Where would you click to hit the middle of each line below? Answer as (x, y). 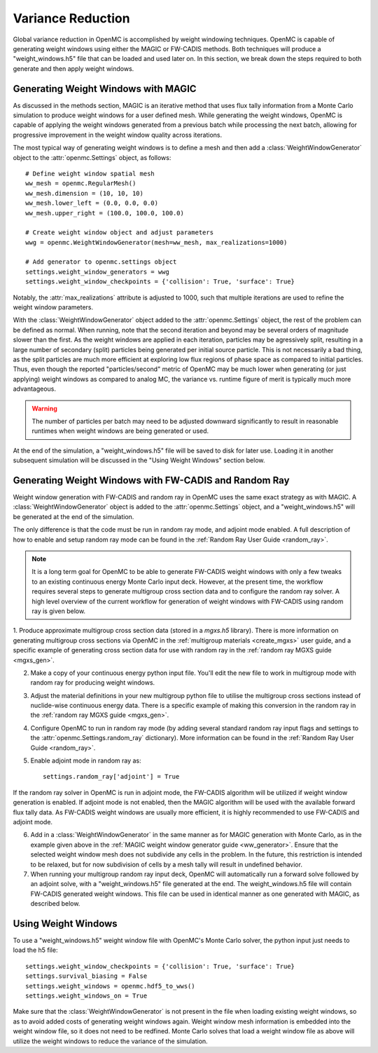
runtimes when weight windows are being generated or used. (120, 431)
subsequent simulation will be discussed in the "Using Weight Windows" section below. (139, 460)
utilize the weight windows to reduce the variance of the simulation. (110, 1041)
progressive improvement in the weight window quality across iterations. (118, 135)
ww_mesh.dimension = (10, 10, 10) (84, 193)
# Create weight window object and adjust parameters (119, 233)
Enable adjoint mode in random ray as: (86, 760)
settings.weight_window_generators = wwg (97, 271)
